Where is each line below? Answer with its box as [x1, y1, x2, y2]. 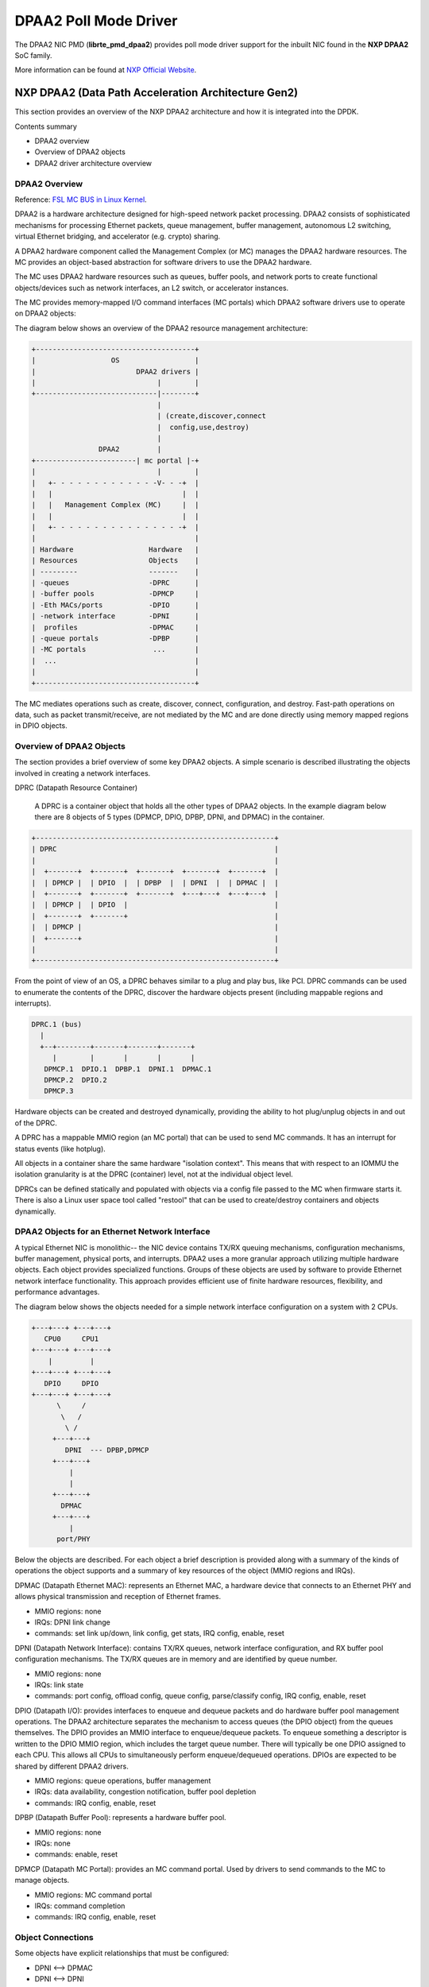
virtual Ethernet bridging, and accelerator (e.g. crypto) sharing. [14, 231, 221, 242]
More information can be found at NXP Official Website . [14, 65, 197, 75]
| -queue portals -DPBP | [31, 633, 199, 643]
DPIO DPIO [44, 1379, 99, 1388]
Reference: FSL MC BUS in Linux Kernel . [14, 195, 147, 204]
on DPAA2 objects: [14, 308, 76, 318]
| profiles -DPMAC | [31, 622, 199, 632]
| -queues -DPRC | [31, 579, 199, 587]
